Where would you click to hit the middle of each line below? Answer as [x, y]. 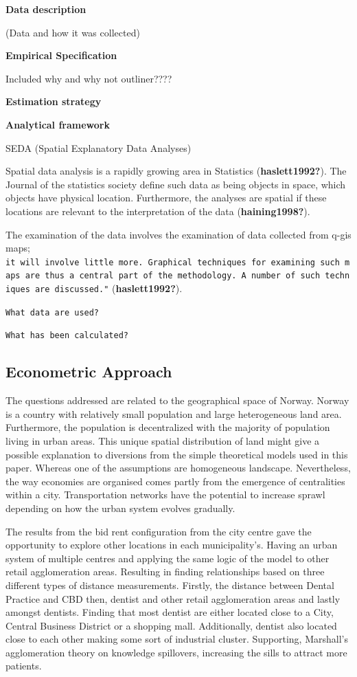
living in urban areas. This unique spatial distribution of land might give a [163, 440]
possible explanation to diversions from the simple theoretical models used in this [177, 454]
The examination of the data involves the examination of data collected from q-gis [178, 234]
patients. [24, 666]
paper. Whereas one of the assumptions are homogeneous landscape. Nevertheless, [178, 468]
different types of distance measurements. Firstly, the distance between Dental [170, 585]
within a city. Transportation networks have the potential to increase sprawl [165, 495]
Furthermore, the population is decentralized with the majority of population [168, 427]
